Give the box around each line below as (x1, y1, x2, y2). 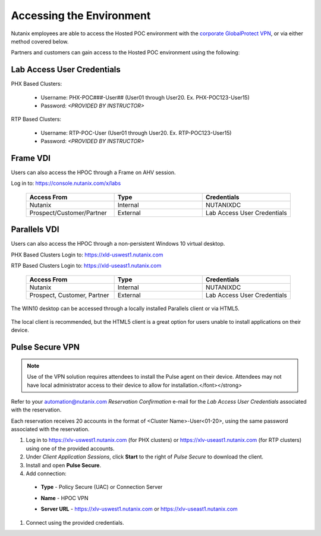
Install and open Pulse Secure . (26, 461, 101, 469)
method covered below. (11, 38, 69, 45)
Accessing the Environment (11, 9, 151, 22)
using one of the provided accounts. (26, 445, 115, 452)
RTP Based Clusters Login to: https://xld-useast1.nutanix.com (11, 262, 162, 269)
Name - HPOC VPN (40, 494, 89, 501)
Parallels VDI (11, 224, 59, 235)
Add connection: (26, 470, 67, 477)
